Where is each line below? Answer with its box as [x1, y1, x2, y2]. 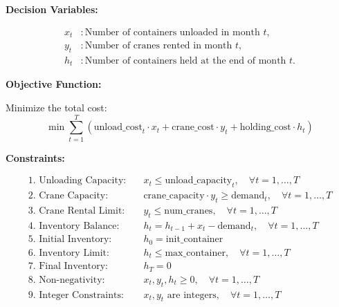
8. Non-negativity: [28, 275, 105, 285]
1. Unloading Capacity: [28, 176, 127, 186]
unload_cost [93, 122, 143, 133]
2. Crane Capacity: [28, 191, 109, 201]
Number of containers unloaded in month [84, 27, 260, 37]
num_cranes [164, 205, 213, 216]
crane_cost [172, 122, 214, 133]
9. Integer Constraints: [28, 290, 124, 300]
